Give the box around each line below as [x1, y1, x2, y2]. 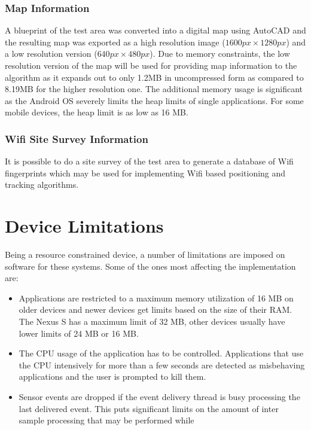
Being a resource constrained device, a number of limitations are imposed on [5, 248, 285, 261]
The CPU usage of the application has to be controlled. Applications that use [19, 347, 304, 359]
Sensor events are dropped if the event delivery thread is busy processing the [19, 391, 300, 403]
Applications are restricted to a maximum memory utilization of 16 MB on [19, 291, 294, 304]
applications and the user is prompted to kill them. [19, 370, 206, 383]
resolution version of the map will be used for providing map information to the [5, 59, 297, 71]
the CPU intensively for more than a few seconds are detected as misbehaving [19, 358, 305, 371]
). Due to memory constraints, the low [150, 47, 290, 60]
